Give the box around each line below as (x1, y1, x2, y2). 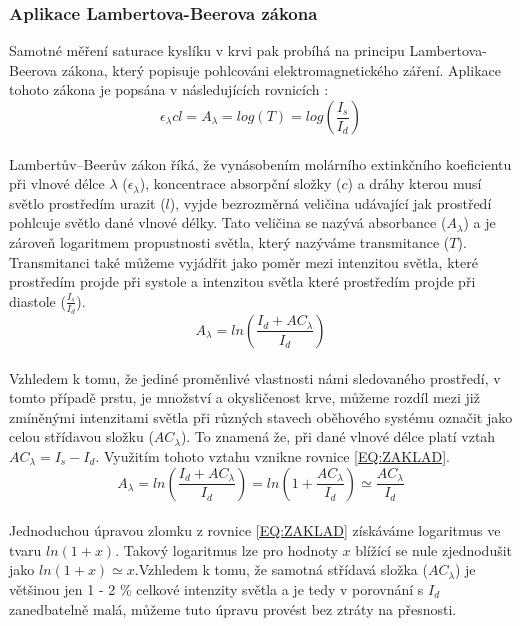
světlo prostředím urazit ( (9, 192, 166, 213)
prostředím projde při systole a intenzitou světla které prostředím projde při (9, 271, 476, 292)
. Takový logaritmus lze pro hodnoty (115, 539, 338, 560)
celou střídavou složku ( (9, 426, 154, 447)
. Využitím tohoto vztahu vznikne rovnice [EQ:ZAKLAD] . (95, 445, 450, 466)
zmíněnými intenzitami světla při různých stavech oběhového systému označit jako (9, 406, 513, 427)
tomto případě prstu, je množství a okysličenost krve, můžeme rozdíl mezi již (9, 387, 480, 408)
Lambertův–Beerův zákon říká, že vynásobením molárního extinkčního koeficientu (9, 153, 512, 174)
